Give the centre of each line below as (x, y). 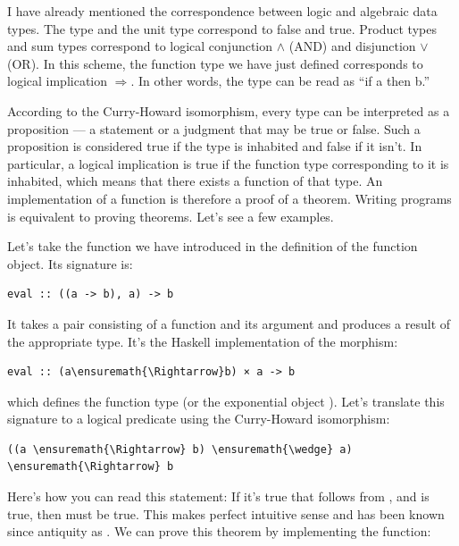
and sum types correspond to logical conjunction (140, 46)
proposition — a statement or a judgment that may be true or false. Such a (214, 128)
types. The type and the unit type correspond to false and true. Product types (222, 28)
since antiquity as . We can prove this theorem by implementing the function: (219, 531)
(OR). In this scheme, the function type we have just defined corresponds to (215, 63)
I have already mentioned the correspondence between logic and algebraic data (222, 11)
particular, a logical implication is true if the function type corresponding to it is (228, 163)
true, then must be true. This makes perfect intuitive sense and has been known (226, 513)
